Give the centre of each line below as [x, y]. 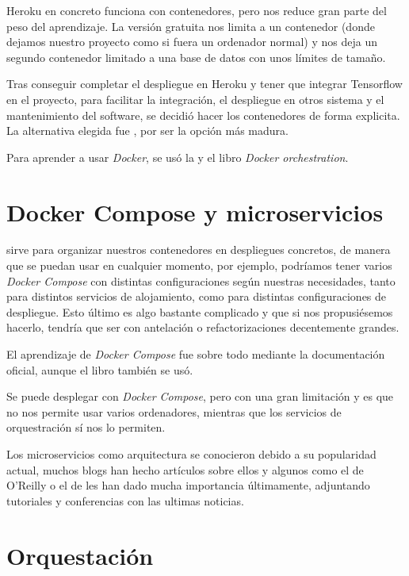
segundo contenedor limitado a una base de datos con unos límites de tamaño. [196, 57]
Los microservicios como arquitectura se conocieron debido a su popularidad [191, 454]
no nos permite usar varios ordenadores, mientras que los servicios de [174, 411]
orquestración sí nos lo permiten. [86, 427]
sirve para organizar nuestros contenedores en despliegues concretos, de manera [199, 250]
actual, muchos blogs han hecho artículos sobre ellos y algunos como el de [185, 469]
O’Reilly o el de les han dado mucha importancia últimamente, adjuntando [188, 485]
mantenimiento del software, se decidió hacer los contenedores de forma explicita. [203, 115]
